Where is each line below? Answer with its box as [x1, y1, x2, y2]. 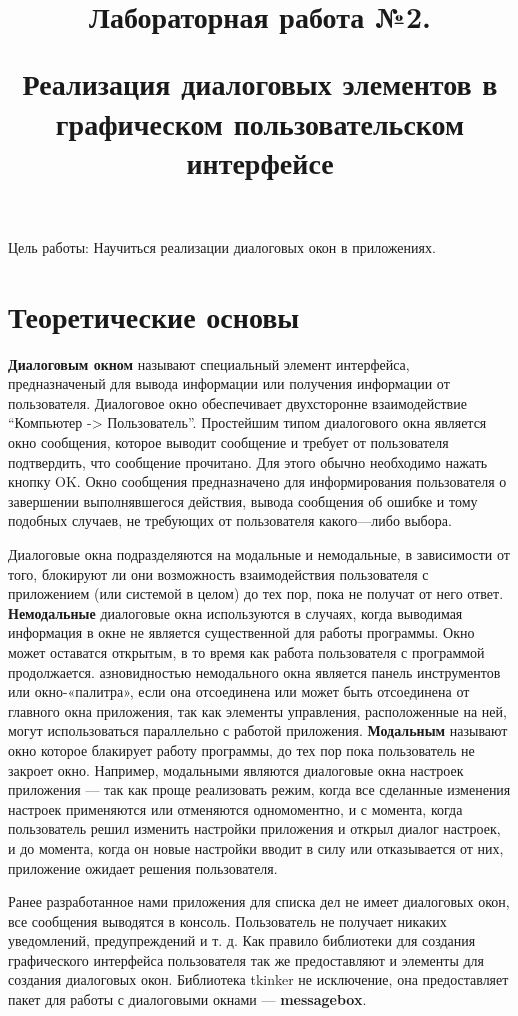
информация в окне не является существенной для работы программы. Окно [8, 622, 475, 643]
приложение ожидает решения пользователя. [8, 857, 278, 878]
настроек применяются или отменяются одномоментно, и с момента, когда [8, 798, 463, 819]
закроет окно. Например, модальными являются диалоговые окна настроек [8, 759, 464, 780]
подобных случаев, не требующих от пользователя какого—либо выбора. [8, 510, 452, 531]
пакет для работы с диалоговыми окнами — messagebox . [8, 989, 367, 1010]
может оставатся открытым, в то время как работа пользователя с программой [8, 641, 485, 662]
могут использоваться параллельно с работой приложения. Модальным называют [8, 720, 508, 741]
